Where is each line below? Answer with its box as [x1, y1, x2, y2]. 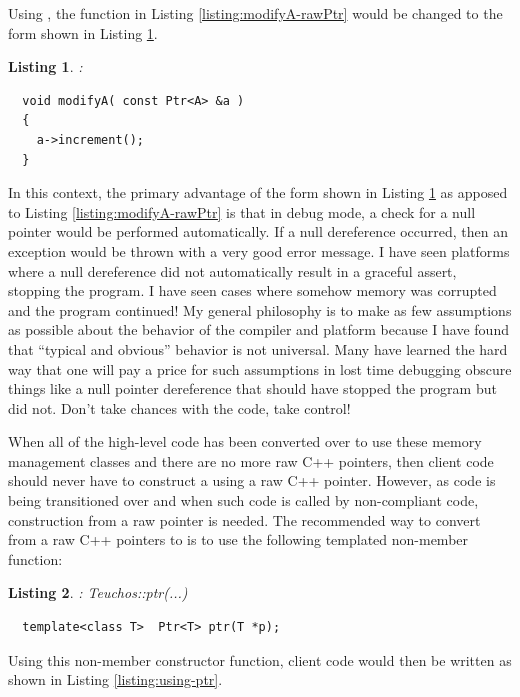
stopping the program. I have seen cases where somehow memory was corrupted [8, 280, 497, 301]
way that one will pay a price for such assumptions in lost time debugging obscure [8, 358, 512, 379]
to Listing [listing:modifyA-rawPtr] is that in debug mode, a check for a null [8, 201, 476, 222]
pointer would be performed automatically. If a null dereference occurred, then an [8, 221, 509, 242]
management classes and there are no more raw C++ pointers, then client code [8, 450, 494, 471]
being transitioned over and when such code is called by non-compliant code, [8, 490, 479, 511]
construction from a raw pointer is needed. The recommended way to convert [8, 509, 481, 530]
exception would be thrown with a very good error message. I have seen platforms [8, 240, 510, 261]
